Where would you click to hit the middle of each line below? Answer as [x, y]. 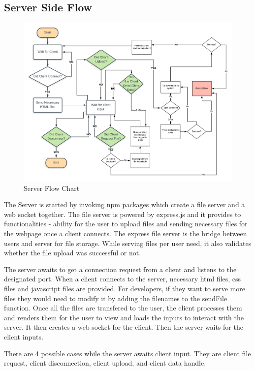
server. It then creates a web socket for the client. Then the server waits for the [124, 327]
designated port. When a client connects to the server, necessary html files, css [122, 279]
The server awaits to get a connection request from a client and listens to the [120, 269]
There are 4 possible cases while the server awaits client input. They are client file [127, 353]
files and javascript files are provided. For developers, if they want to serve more [125, 288]
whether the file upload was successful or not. [73, 253]
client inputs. [24, 336]
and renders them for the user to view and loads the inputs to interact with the [124, 317]
